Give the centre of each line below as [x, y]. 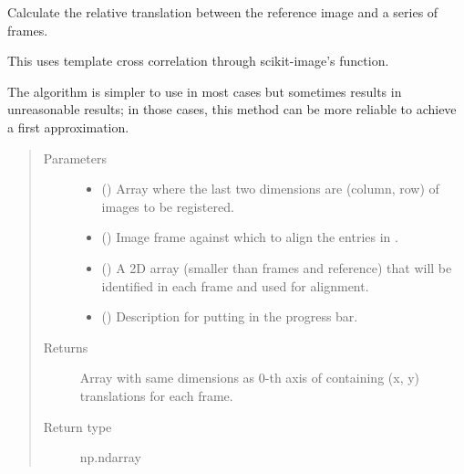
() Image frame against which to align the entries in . [250, 237]
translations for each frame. [156, 395]
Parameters [75, 158]
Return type [77, 426]
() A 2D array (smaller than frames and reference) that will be [277, 267]
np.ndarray [110, 457]
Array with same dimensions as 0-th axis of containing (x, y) [250, 378]
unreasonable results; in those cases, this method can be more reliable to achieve [232, 109]
